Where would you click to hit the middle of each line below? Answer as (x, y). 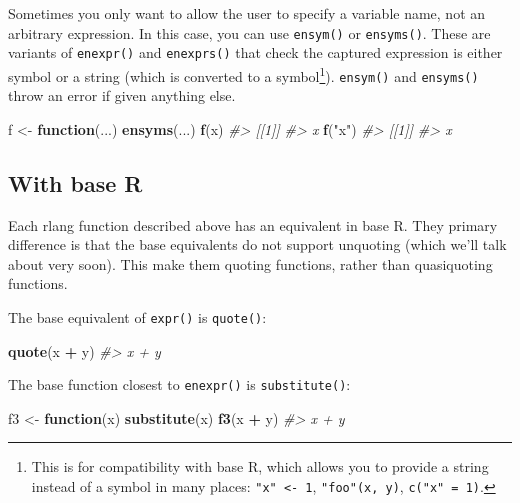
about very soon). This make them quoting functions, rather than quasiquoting (250, 263)
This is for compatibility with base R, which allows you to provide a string (260, 466)
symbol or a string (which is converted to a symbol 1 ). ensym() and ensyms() (243, 74)
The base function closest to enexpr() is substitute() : (179, 384)
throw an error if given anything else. (122, 95)
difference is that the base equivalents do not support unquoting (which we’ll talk (257, 244)
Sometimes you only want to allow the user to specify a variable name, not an (247, 13)
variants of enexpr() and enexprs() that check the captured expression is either (255, 52)
